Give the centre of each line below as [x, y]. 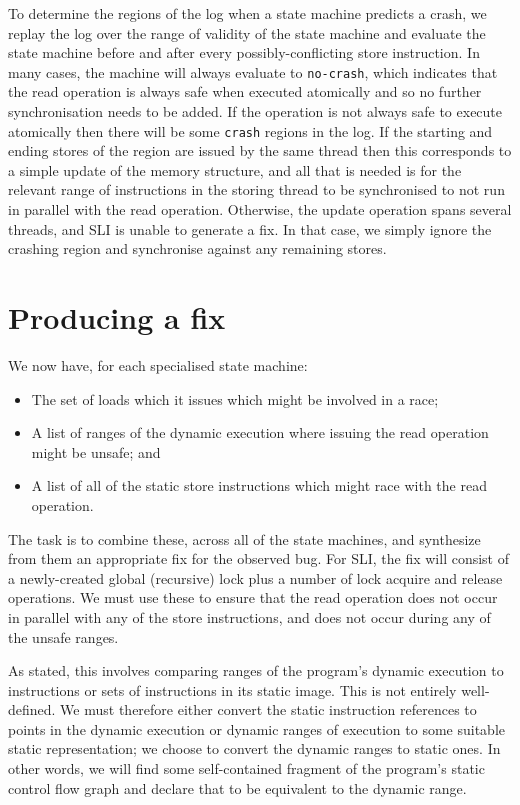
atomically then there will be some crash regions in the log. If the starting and [250, 130]
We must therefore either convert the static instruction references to [268, 709]
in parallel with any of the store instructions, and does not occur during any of [249, 616]
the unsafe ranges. [63, 636]
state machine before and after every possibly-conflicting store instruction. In [244, 52]
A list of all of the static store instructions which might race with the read [259, 485]
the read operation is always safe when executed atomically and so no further [245, 91]
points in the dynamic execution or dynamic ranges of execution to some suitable [256, 728]
